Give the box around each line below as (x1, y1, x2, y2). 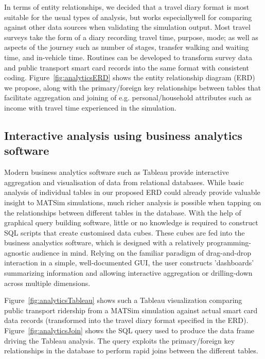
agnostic (4, 247, 30, 258)
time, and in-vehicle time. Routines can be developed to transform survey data (4, 51, 252, 62)
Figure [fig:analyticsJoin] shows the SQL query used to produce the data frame (4, 325, 255, 336)
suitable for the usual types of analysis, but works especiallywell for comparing (4, 11, 252, 22)
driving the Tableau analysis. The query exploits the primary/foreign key (4, 335, 235, 346)
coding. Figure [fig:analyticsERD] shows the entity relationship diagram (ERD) (4, 72, 255, 83)
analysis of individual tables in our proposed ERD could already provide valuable (4, 187, 260, 198)
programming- (206, 237, 251, 248)
